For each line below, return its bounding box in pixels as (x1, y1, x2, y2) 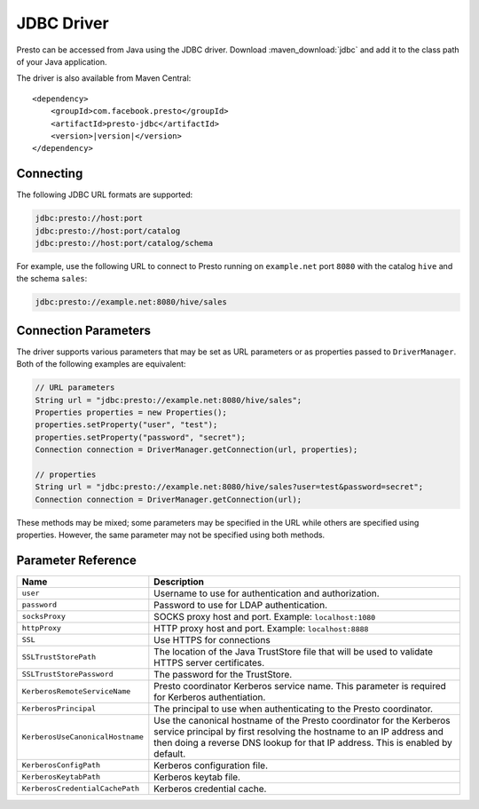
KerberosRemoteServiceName (21, 686, 131, 696)
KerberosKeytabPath (21, 773, 101, 781)
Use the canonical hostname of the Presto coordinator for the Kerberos (153, 714, 451, 726)
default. (153, 747, 186, 759)
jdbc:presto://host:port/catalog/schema (35, 238, 213, 248)
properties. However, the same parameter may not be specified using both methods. (16, 529, 326, 541)
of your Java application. (16, 56, 107, 67)
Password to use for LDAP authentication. (153, 599, 328, 611)
